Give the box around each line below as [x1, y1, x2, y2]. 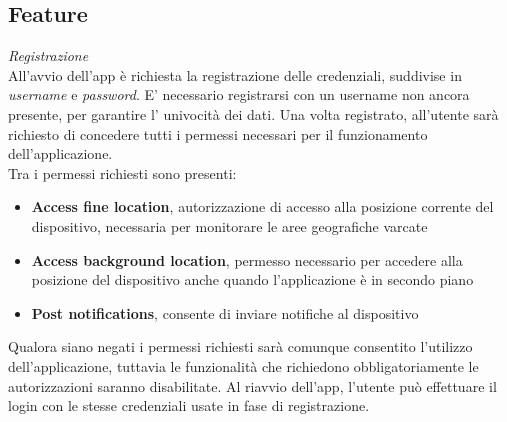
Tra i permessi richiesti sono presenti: [8, 162, 237, 183]
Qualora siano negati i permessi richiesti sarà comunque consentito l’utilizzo [8, 336, 473, 357]
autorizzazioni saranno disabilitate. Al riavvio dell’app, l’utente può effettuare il [8, 375, 497, 396]
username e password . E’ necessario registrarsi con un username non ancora [8, 84, 470, 105]
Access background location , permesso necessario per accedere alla [31, 249, 463, 270]
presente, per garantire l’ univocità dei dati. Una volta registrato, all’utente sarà [8, 103, 499, 124]
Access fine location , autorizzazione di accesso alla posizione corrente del [31, 196, 494, 217]
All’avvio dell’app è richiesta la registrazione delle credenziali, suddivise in [8, 64, 462, 85]
